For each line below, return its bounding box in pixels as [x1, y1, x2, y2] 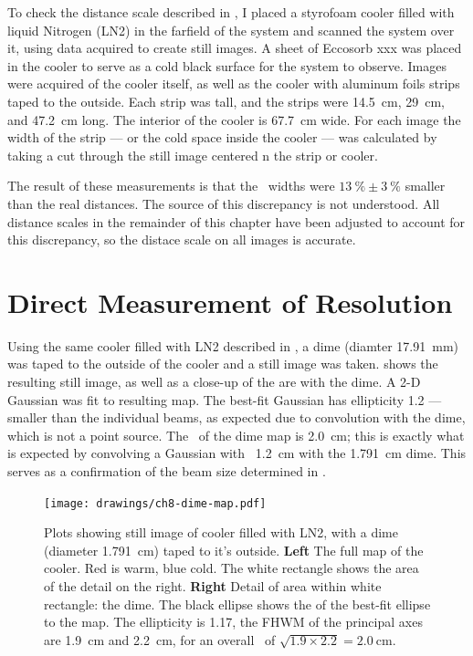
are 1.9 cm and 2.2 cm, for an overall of [44, 630, 276, 649]
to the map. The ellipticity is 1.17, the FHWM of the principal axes [44, 612, 423, 631]
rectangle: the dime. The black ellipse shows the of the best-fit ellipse [44, 594, 431, 613]
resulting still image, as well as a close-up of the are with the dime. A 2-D [7, 372, 421, 391]
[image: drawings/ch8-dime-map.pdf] [44, 496, 267, 510]
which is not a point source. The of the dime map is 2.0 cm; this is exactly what [7, 425, 465, 444]
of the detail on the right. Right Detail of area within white [44, 577, 382, 596]
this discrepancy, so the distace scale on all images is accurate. [7, 230, 356, 249]
